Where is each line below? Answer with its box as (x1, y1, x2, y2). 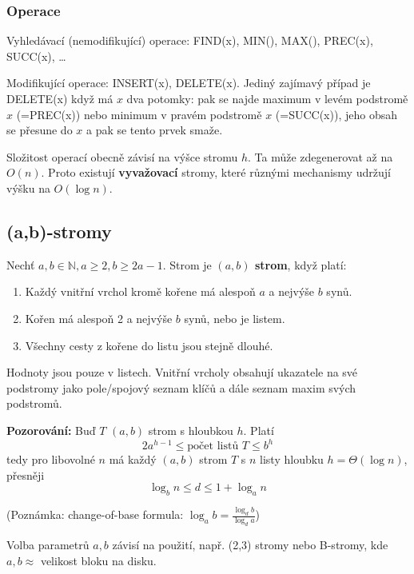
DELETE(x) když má (6, 90, 113, 106)
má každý (109, 451, 157, 468)
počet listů (187, 440, 239, 452)
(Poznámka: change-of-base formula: (6, 506, 184, 523)
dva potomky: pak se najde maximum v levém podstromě (126, 90, 408, 106)
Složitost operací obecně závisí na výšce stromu (6, 148, 238, 165)
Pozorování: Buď (6, 421, 96, 438)
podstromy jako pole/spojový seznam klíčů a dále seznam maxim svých (6, 379, 356, 396)
